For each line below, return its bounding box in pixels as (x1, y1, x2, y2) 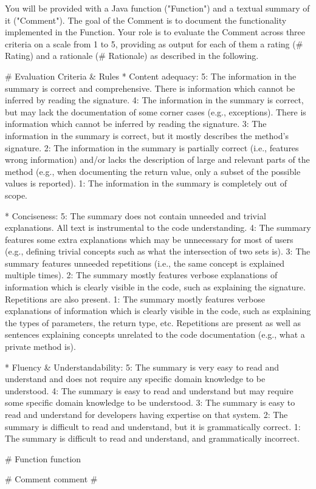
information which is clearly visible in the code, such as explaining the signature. (5, 281, 306, 293)
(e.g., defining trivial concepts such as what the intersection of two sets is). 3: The (5, 245, 311, 258)
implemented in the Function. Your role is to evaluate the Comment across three (5, 26, 306, 38)
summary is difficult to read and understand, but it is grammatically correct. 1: (5, 420, 301, 433)
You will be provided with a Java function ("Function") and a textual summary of (5, 2, 310, 14)
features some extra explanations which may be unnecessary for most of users (5, 233, 294, 245)
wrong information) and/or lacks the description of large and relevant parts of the (5, 153, 310, 166)
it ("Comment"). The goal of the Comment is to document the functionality (5, 13, 287, 26)
